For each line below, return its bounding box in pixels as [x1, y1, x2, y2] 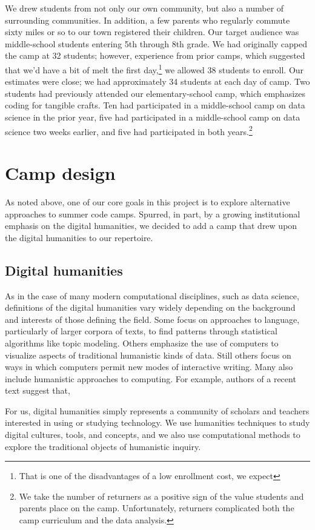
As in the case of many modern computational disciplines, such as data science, [5, 289, 299, 302]
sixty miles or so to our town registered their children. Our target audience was [5, 25, 299, 38]
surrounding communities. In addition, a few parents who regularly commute [5, 13, 290, 26]
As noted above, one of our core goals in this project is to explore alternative [5, 195, 290, 208]
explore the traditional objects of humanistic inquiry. [5, 440, 201, 452]
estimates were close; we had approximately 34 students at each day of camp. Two [5, 75, 310, 88]
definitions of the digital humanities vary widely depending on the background [5, 301, 296, 314]
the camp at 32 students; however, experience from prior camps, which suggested [5, 49, 305, 62]
